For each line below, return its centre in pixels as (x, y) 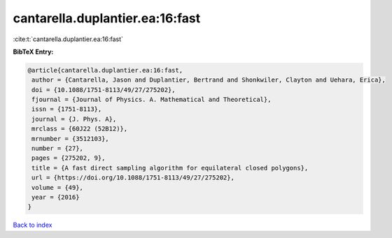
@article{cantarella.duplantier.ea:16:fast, (105, 70)
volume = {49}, (58, 187)
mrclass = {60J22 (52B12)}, (80, 129)
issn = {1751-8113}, (67, 109)
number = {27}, (58, 149)
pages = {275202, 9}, (69, 158)
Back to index (33, 225)
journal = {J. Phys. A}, (74, 119)
